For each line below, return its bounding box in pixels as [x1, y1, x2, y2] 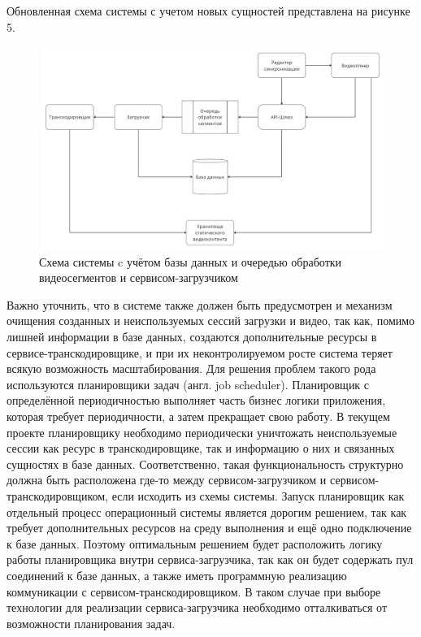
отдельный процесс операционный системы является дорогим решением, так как [7, 503, 407, 520]
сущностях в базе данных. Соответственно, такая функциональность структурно [7, 455, 404, 472]
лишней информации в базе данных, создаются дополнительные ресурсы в [7, 328, 377, 345]
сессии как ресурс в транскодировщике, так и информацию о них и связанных [7, 440, 395, 457]
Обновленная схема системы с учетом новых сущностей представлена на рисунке [7, 2, 410, 19]
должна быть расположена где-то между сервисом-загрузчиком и [7, 471, 327, 488]
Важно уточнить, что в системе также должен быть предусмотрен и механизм [7, 296, 393, 313]
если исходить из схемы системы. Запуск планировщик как [111, 487, 405, 505]
